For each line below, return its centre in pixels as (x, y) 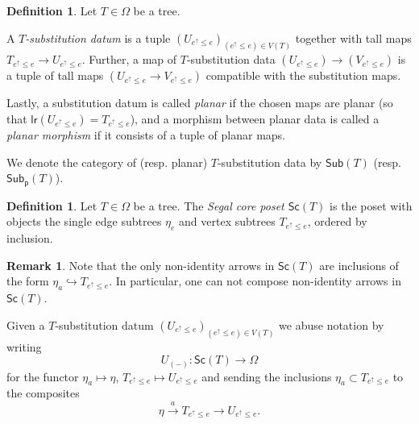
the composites (43, 393)
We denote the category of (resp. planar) (107, 162)
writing (24, 346)
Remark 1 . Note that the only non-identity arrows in (141, 265)
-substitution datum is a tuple (98, 37)
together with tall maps (353, 37)
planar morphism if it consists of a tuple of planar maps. (146, 135)
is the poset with (371, 205)
